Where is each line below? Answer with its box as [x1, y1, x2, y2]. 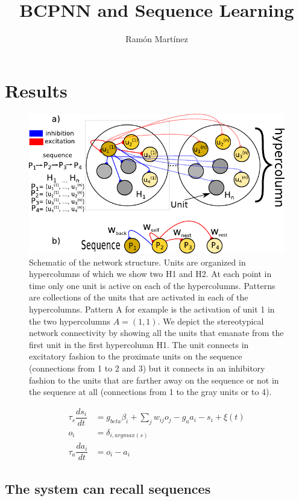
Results [5, 78, 68, 102]
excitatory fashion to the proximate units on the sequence [29, 350, 242, 363]
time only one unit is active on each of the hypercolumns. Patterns [29, 279, 275, 291]
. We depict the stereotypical [157, 314, 264, 327]
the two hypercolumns [29, 314, 111, 327]
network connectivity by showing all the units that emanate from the [29, 326, 284, 339]
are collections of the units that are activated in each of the [29, 291, 248, 303]
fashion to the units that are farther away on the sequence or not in [29, 373, 279, 386]
